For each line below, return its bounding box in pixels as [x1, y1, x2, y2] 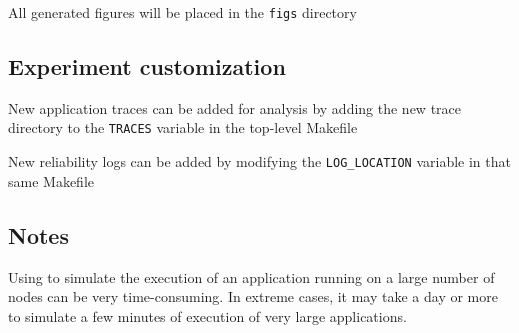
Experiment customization [8, 51, 286, 82]
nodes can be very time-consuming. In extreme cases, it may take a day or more [8, 286, 498, 307]
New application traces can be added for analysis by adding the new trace [8, 97, 462, 118]
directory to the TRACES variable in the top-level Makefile [8, 117, 358, 138]
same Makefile [8, 170, 95, 191]
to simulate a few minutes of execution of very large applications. [8, 305, 407, 326]
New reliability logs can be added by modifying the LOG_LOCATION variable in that [8, 151, 511, 172]
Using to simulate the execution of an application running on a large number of [8, 266, 495, 287]
